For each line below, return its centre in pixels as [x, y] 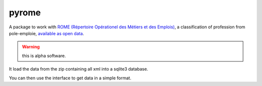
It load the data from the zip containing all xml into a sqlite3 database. [79, 69]
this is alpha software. [44, 56]
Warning [31, 47]
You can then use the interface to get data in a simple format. [70, 78]
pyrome [25, 12]
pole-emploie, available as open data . [47, 33]
